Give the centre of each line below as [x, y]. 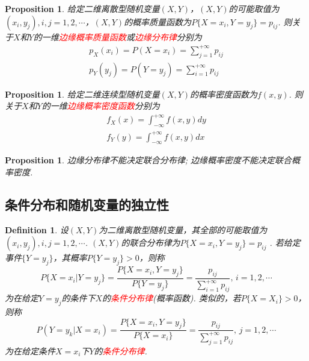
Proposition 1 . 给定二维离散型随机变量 [82, 8]
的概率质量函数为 [158, 21]
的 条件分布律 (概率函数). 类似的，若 [172, 298]
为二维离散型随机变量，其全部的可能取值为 [183, 229]
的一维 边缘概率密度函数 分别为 [101, 106]
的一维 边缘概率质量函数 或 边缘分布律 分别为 [118, 36]
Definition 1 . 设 [37, 229]
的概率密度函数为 [224, 94]
